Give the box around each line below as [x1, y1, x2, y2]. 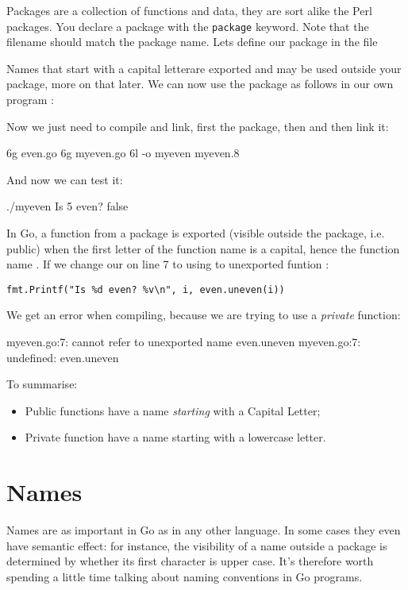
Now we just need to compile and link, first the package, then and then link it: [6, 118, 389, 134]
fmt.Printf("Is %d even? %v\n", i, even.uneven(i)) [6, 283, 285, 295]
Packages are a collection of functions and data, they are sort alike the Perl [6, 2, 372, 18]
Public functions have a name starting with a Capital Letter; [25, 402, 321, 418]
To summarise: [6, 376, 78, 392]
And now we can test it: [6, 171, 123, 187]
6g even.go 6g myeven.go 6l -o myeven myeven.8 [6, 145, 240, 161]
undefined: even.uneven [6, 349, 119, 365]
